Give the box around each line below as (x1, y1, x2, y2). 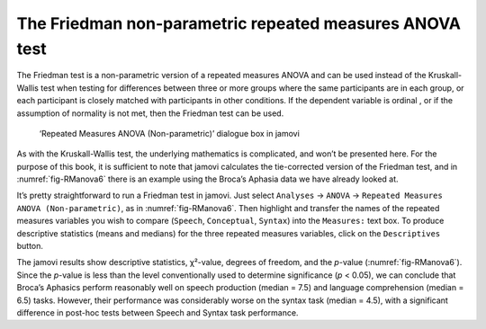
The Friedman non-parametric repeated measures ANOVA (16, 13, 462, 33)
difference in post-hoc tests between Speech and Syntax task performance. (16, 307, 299, 318)
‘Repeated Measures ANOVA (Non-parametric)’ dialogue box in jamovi (39, 128, 301, 138)
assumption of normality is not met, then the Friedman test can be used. (16, 108, 284, 119)
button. (16, 241, 44, 252)
